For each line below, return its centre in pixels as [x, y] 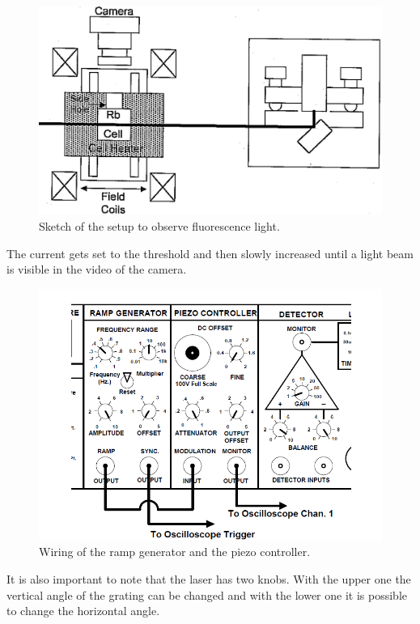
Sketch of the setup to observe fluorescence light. [159, 225]
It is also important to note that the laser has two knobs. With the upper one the [209, 579]
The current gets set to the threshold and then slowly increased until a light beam [210, 253]
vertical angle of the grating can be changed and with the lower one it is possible [207, 594]
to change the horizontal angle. [83, 611]
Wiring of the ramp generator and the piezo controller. [175, 552]
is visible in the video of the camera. [97, 269]
